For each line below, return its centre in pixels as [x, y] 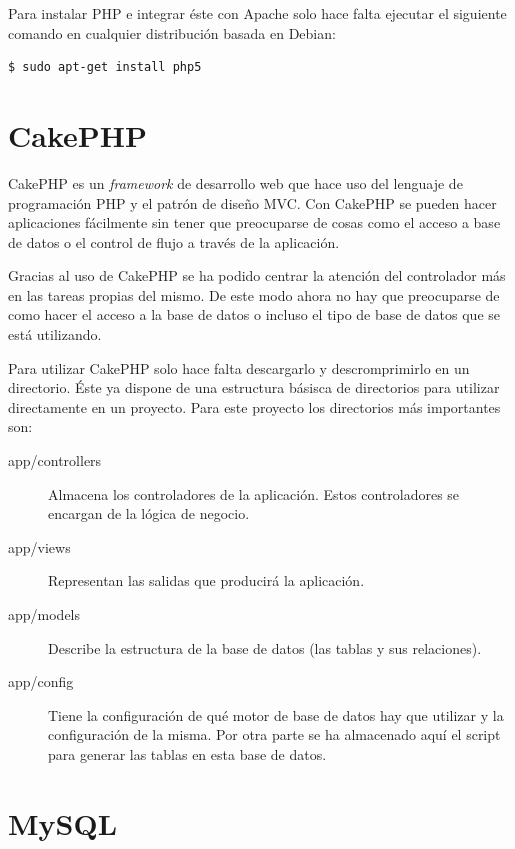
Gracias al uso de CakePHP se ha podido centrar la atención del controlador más [257, 275]
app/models [44, 614]
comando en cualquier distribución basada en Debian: [172, 32]
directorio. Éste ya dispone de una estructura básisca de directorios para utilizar [254, 387]
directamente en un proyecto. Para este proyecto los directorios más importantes [254, 406]
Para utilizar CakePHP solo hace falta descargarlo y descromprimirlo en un [239, 367]
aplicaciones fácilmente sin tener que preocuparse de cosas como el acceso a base [254, 222]
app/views [39, 546]
